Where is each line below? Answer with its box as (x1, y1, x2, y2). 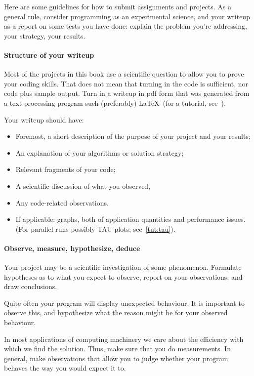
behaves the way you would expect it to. (4, 363, 126, 373)
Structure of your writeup (4, 49, 94, 60)
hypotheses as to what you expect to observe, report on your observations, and (4, 271, 243, 282)
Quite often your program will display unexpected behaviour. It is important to (4, 297, 245, 308)
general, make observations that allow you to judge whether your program (4, 353, 228, 363)
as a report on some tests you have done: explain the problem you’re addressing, (4, 21, 247, 31)
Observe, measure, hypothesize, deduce (4, 243, 140, 253)
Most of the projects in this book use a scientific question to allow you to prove (4, 69, 244, 79)
